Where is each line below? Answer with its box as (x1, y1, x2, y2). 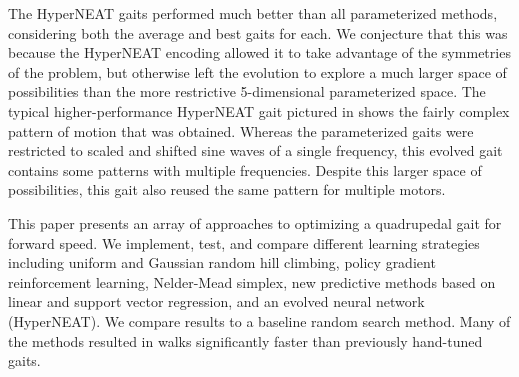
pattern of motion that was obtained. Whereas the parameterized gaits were (8, 120, 474, 141)
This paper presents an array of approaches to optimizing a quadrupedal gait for (8, 212, 502, 233)
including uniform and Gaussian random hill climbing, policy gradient (8, 252, 436, 273)
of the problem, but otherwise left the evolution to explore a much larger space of (8, 61, 507, 82)
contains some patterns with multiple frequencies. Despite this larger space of (8, 159, 482, 180)
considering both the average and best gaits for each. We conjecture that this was (8, 22, 508, 43)
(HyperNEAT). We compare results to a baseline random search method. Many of (8, 310, 511, 331)
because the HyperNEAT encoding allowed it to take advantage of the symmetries (8, 42, 511, 63)
